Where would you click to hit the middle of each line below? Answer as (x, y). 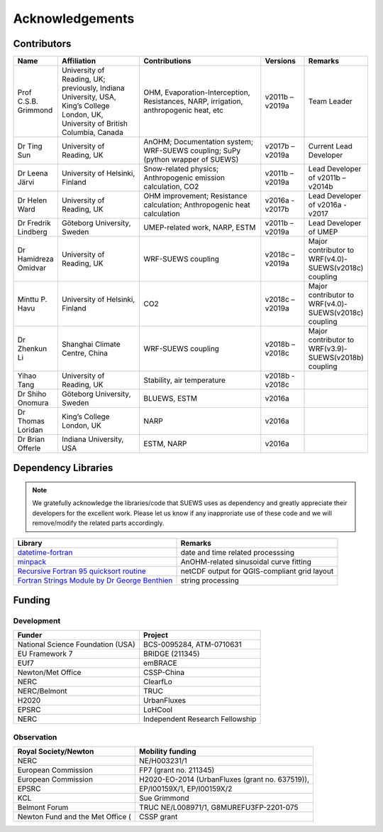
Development (37, 621)
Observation (35, 737)
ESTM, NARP (165, 444)
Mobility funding (168, 752)
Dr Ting (30, 146)
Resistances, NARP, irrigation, (193, 102)
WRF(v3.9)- (328, 349)
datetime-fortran (45, 552)
